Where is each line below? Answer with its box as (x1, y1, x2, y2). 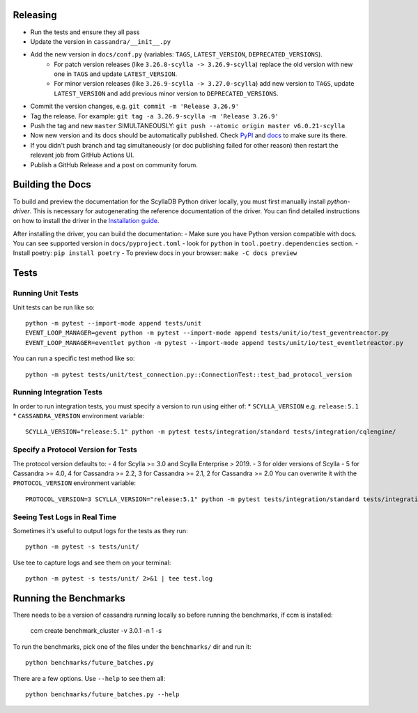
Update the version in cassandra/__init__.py (30, 37, 171, 45)
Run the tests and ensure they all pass (30, 28, 140, 36)
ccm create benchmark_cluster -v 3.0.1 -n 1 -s (30, 627, 162, 635)
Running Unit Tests (13, 289, 79, 298)
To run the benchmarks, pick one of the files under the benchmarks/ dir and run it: (13, 642, 251, 651)
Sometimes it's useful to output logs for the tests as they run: (13, 526, 188, 535)
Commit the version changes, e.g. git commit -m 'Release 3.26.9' (30, 102, 240, 111)
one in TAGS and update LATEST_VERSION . (54, 70, 178, 78)
